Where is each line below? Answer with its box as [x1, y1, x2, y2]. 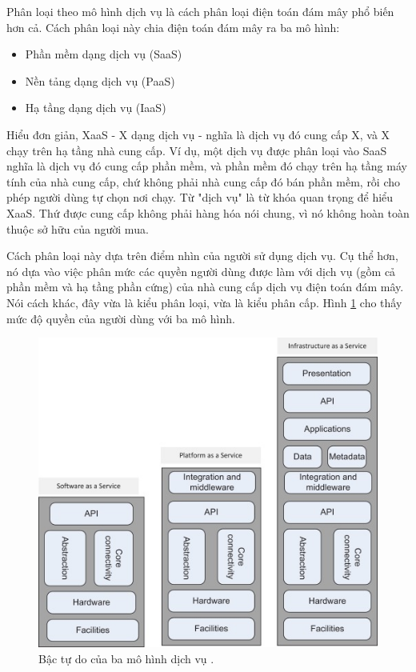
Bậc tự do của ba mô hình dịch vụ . [38, 650, 214, 666]
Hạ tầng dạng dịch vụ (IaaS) [25, 99, 166, 116]
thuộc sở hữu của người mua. [6, 220, 149, 237]
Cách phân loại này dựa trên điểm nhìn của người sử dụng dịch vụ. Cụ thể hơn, [6, 247, 398, 264]
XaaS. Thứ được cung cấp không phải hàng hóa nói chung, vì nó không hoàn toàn [6, 204, 410, 221]
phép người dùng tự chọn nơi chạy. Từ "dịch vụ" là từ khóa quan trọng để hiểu [6, 189, 394, 206]
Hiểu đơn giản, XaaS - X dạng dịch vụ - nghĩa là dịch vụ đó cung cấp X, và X [6, 126, 390, 142]
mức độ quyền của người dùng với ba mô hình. [6, 310, 235, 326]
